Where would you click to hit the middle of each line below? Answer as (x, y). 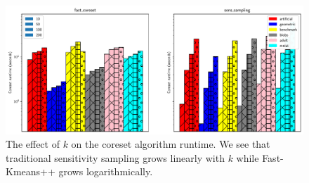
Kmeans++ (31, 171)
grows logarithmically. (106, 171)
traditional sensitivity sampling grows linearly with (115, 157)
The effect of (33, 144)
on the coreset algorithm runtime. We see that (171, 144)
